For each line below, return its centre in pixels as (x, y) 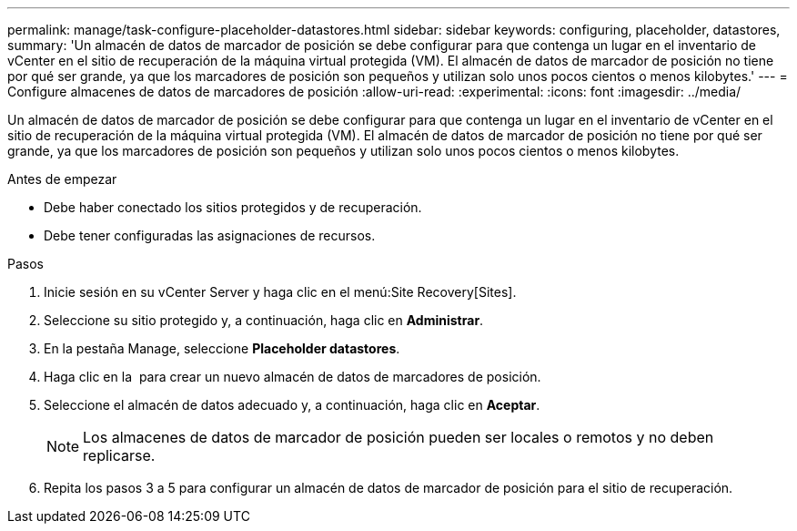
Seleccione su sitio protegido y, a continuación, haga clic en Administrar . (264, 320)
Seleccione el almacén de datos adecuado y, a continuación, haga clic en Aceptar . (292, 405)
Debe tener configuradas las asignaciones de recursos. (210, 235)
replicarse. (119, 455)
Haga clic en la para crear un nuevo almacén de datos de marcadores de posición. (293, 377)
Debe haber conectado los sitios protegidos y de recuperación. (233, 207)
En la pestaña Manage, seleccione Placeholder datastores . (222, 348)
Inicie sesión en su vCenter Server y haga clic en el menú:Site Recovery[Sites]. (280, 292)
